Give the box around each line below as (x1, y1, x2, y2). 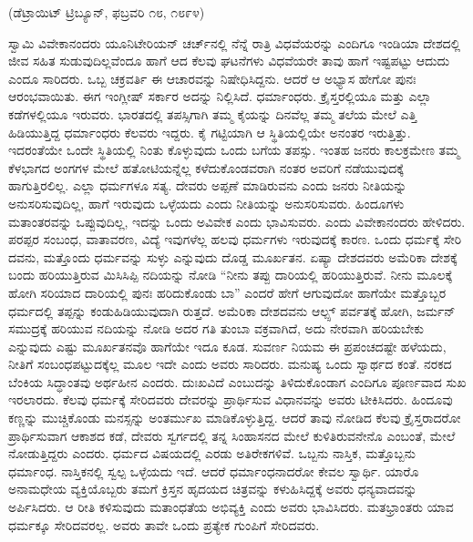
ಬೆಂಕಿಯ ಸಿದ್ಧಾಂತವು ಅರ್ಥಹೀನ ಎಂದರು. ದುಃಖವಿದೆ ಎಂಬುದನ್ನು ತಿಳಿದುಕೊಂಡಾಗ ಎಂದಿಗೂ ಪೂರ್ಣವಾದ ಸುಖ (8, 372, 467, 391)
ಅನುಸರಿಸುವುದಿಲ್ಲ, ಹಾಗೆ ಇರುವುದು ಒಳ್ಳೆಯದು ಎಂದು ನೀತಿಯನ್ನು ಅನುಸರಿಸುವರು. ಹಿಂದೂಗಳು (8, 193, 405, 212)
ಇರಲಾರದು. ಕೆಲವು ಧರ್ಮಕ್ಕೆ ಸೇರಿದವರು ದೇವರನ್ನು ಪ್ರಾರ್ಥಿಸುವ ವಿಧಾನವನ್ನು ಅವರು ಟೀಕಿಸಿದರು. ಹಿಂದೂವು (8, 390, 453, 409)
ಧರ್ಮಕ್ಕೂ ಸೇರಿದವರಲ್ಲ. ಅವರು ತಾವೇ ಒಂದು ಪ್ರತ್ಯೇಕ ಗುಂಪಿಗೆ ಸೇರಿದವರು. (8, 515, 320, 534)
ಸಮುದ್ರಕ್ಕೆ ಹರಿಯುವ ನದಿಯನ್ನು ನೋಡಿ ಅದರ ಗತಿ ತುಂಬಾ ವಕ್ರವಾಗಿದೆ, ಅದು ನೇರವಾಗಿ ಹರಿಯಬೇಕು (8, 319, 425, 338)
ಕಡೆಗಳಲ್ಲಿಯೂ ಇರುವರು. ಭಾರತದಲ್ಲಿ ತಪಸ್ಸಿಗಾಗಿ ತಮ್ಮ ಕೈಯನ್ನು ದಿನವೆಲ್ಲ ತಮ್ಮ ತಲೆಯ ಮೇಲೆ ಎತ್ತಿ (8, 104, 417, 123)
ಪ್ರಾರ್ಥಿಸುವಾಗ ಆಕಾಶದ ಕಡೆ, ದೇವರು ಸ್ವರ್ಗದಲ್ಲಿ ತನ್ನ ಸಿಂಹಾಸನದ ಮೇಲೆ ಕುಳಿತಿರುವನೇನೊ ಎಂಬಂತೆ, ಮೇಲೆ (8, 425, 456, 445)
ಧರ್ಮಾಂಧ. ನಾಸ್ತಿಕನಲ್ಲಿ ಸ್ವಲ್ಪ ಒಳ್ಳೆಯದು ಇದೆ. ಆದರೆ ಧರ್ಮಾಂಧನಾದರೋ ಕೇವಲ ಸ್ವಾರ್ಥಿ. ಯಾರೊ (8, 461, 419, 480)
